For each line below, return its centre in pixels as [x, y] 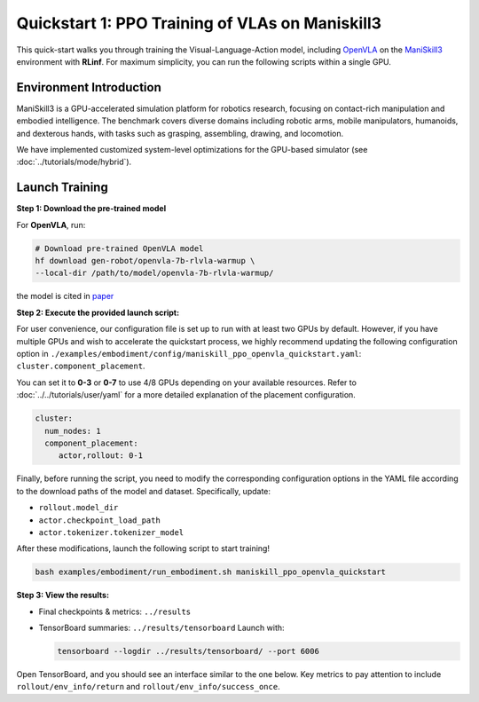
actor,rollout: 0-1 [101, 456]
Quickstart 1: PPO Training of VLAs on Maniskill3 [199, 23]
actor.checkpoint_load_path [100, 520]
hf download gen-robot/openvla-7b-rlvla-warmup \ [145, 261]
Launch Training [62, 188]
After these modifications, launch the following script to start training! [143, 548]
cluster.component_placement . [81, 366]
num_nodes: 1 [73, 431]
